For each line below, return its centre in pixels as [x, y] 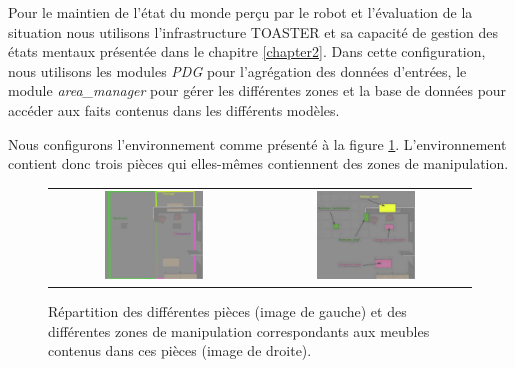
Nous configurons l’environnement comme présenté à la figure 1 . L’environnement [257, 143]
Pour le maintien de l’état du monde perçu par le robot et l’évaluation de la [240, 12]
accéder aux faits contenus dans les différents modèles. [174, 109]
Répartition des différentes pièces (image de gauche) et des [227, 310]
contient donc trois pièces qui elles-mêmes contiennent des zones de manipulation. [258, 163]
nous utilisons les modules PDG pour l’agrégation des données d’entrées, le [237, 70]
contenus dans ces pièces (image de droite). [180, 350]
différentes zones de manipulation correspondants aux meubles [239, 330]
